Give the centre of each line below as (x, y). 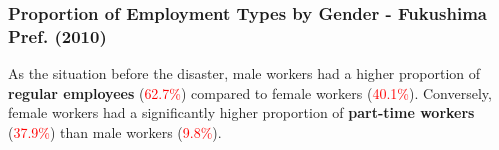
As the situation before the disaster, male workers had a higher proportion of (244, 73)
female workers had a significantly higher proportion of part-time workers (241, 112)
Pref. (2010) (57, 35)
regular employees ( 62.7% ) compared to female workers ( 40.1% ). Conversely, (250, 92)
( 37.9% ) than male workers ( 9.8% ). (115, 131)
